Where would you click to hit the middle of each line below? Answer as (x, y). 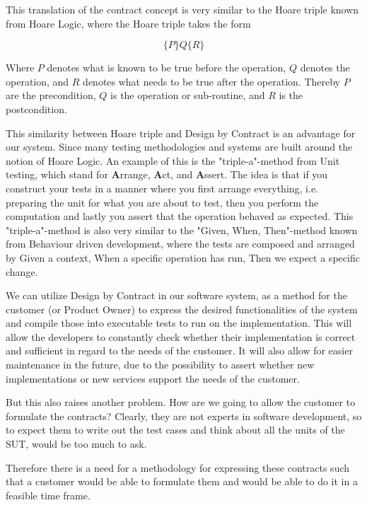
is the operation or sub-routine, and (188, 95)
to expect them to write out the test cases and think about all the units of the (175, 430)
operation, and (37, 81)
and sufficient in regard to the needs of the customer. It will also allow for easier (179, 350)
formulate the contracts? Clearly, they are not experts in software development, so (184, 416)
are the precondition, (51, 95)
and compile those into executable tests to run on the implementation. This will (179, 323)
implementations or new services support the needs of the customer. (153, 378)
